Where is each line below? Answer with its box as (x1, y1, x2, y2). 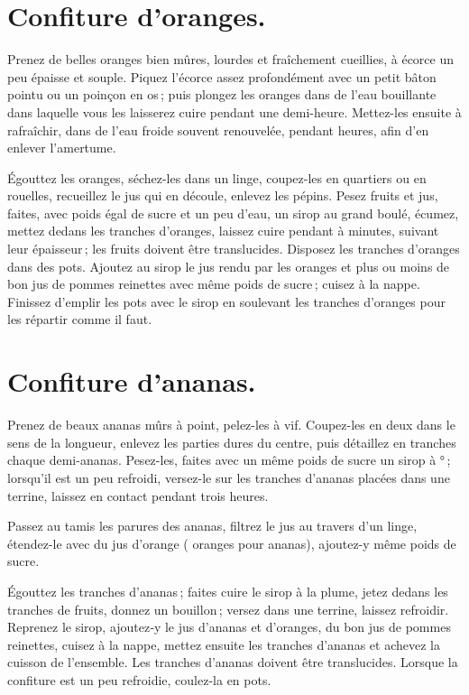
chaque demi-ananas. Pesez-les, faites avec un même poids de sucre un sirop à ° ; (7, 450, 451, 469)
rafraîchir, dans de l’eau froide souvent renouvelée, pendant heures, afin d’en (7, 120, 429, 139)
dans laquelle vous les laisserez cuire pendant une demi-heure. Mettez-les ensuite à (7, 102, 462, 121)
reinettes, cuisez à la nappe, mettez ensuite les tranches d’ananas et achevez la (7, 635, 440, 653)
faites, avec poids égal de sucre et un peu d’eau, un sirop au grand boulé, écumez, (7, 203, 459, 222)
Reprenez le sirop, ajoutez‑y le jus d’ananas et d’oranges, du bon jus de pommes (7, 617, 451, 636)
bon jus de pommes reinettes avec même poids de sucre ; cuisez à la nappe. (7, 274, 420, 293)
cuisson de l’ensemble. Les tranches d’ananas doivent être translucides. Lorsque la (7, 653, 458, 672)
